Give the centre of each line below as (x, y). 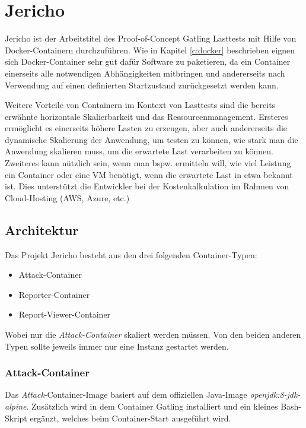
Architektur (42, 229)
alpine (16, 406)
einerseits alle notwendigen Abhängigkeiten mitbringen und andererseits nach (145, 73)
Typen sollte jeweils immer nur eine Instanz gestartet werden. (117, 346)
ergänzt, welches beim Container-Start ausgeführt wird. (130, 418)
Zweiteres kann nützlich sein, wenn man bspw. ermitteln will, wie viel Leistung (148, 163)
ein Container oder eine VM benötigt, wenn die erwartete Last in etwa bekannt (149, 174)
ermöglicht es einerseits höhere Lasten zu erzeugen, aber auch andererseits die (146, 128)
